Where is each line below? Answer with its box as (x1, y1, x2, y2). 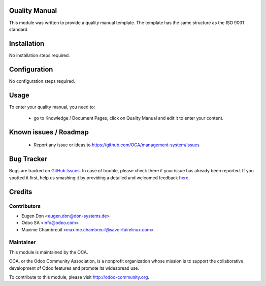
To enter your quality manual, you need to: (9, 104, 96, 110)
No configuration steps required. (9, 78, 75, 84)
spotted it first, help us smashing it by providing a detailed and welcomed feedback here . (9, 175, 190, 181)
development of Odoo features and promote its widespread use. (9, 265, 139, 271)
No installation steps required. (9, 52, 70, 58)
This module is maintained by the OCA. (9, 249, 88, 255)
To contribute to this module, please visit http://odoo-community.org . (9, 274, 150, 280)
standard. (9, 26, 29, 32)
